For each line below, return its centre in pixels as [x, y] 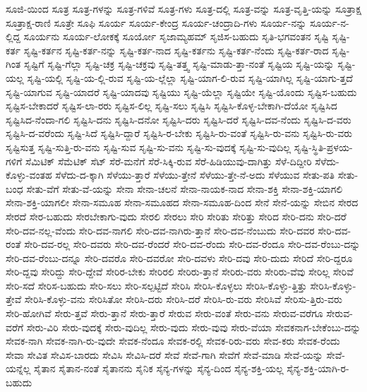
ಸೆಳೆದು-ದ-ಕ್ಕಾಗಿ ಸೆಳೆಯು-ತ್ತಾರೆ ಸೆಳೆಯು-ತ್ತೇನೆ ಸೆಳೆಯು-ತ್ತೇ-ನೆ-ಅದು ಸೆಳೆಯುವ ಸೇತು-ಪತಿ [195, 175]
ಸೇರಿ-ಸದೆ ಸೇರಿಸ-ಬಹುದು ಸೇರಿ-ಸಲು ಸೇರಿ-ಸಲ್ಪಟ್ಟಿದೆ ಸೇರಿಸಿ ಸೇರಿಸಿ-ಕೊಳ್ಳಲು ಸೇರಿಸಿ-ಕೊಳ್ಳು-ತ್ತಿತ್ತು [156, 285]
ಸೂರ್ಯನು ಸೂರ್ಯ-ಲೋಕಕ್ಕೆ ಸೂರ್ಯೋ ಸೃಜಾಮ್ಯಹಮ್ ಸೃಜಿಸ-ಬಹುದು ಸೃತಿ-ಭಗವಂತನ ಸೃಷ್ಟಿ [176, 36]
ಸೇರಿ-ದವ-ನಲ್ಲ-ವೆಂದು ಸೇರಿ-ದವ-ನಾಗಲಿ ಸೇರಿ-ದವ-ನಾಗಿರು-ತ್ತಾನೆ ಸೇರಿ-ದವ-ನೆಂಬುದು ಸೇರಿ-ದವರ [160, 230]
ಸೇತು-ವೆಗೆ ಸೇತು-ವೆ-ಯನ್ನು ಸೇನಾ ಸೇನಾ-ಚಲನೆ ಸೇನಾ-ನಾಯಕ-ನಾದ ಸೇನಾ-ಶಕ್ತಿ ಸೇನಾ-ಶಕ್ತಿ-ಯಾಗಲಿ [185, 188]
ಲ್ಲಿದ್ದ [13, 36]
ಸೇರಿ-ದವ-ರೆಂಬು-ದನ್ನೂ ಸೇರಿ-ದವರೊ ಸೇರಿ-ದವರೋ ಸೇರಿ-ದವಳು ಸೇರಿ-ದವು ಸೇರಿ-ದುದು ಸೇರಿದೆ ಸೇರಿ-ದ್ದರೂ [179, 257]
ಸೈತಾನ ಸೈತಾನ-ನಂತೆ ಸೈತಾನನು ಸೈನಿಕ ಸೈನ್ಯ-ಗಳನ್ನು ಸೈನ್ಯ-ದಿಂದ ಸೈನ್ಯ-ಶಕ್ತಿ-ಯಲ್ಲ [159, 368]
